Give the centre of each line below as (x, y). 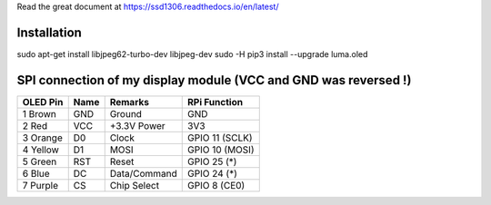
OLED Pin (43, 102)
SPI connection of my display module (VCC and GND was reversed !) (214, 80)
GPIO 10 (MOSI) (221, 150)
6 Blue (36, 173)
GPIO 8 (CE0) (216, 185)
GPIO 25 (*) (212, 161)
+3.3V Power (137, 125)
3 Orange (42, 138)
